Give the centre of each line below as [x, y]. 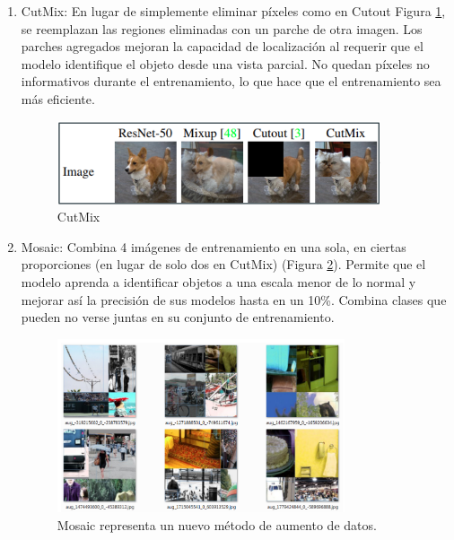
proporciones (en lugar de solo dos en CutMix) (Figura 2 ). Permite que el [223, 264]
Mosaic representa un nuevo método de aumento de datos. [217, 524]
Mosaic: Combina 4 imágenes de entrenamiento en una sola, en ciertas [214, 246]
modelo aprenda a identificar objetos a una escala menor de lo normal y [218, 282]
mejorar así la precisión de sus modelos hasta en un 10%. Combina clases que [234, 299]
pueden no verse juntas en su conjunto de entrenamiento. [178, 317]
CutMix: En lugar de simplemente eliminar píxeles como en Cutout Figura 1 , [233, 11]
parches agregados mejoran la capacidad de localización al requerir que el [222, 46]
